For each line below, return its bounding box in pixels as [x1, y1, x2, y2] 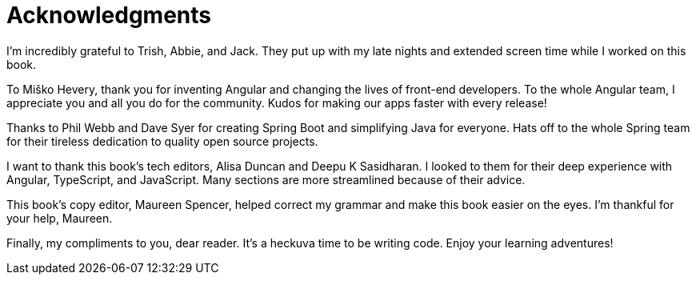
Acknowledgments [6, 2, 212, 29]
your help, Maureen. [6, 211, 113, 225]
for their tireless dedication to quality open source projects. [6, 134, 318, 148]
